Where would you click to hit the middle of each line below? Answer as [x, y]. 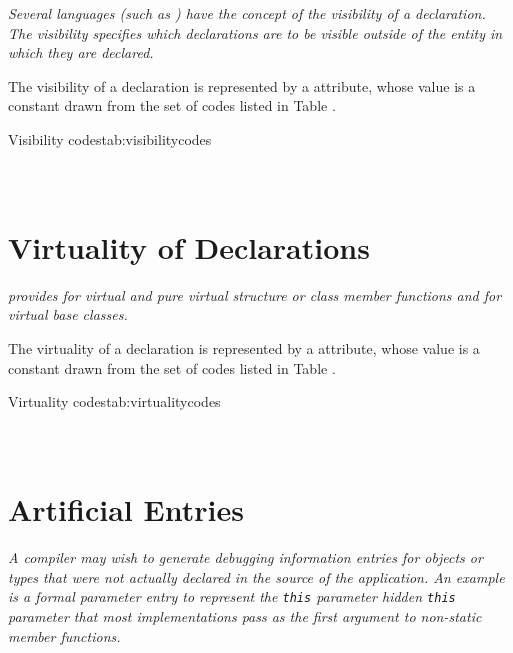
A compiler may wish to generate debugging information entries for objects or [245, 557]
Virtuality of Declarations [189, 246]
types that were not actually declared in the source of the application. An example [256, 576]
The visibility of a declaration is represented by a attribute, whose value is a [242, 85]
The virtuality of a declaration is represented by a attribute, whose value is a [244, 348]
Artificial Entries [126, 509]
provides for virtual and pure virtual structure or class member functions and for [255, 294]
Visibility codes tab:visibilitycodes [110, 138]
